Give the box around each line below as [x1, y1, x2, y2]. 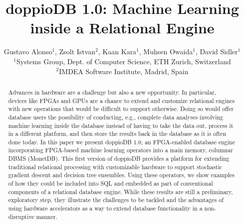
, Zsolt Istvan [55, 46, 96, 57]
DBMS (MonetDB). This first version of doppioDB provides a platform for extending [8, 154, 230, 163]
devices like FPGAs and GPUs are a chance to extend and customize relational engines [8, 96, 235, 105]
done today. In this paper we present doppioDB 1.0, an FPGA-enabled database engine [8, 137, 235, 146]
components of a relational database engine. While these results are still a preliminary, [8, 187, 233, 196]
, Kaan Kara [98, 46, 137, 57]
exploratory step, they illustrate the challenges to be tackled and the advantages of [8, 196, 224, 204]
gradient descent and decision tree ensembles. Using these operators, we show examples [8, 171, 235, 179]
